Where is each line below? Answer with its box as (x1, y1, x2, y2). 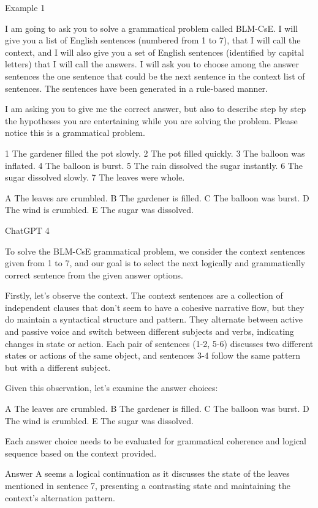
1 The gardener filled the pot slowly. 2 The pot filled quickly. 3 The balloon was (5, 146, 305, 159)
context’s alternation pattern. (5, 491, 115, 504)
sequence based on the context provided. (5, 446, 157, 459)
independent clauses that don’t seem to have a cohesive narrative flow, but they (5, 301, 305, 313)
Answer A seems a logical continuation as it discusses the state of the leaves (5, 467, 290, 480)
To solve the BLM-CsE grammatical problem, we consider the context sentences (5, 244, 305, 257)
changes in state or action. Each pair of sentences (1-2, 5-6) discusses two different (5, 337, 314, 349)
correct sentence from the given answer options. (5, 268, 183, 281)
